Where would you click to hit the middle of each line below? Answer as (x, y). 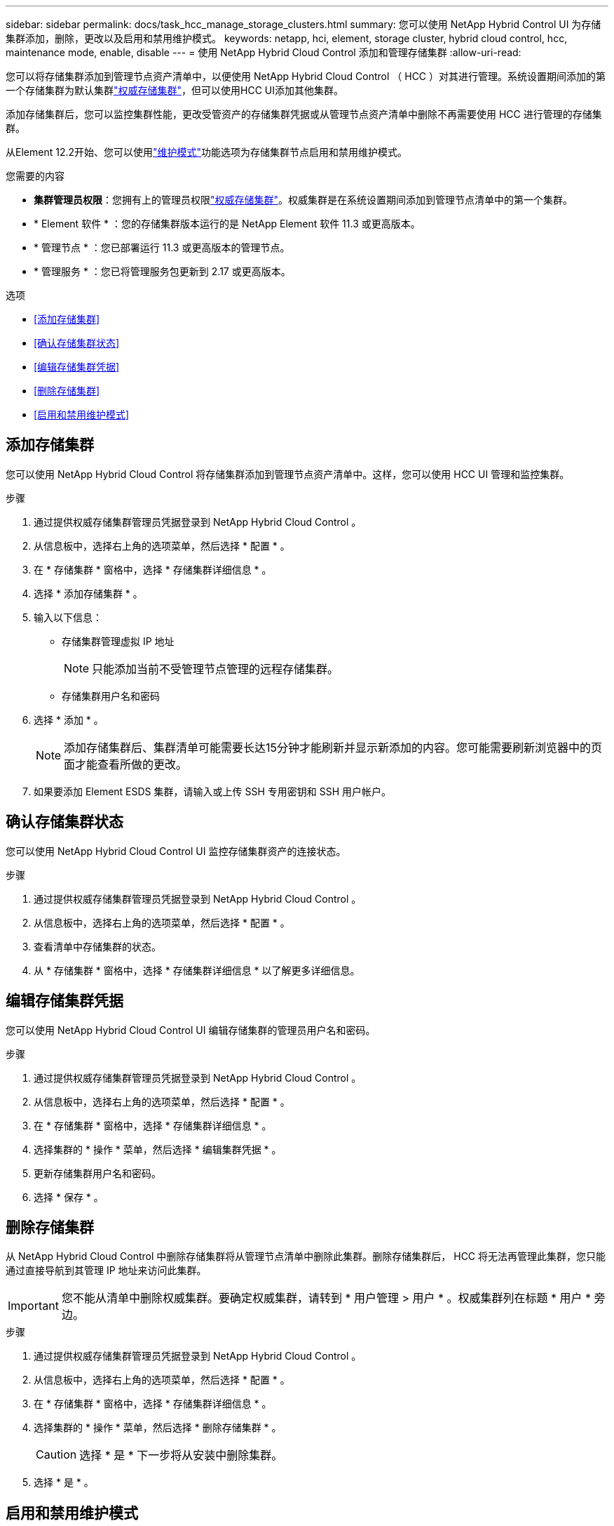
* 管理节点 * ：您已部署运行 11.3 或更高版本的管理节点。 (162, 247)
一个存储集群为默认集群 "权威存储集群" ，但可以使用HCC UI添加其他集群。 (175, 90)
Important (33, 1306)
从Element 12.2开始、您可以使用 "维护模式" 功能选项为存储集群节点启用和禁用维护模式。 (207, 152)
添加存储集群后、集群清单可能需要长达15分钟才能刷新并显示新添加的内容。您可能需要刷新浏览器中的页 (333, 747)
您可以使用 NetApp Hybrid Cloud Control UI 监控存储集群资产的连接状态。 (176, 851)
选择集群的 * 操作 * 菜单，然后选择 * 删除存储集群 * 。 (158, 1428)
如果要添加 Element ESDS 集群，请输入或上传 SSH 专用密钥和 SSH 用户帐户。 (213, 791)
